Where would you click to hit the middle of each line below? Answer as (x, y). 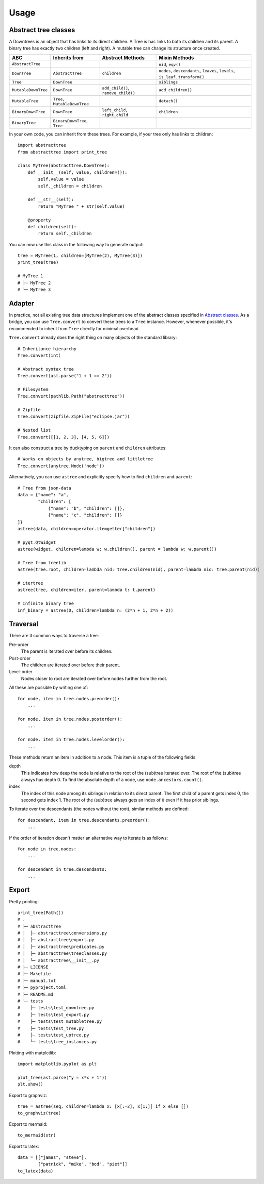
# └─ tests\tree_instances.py (57, 1042)
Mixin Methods (176, 57)
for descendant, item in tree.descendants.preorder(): (84, 820)
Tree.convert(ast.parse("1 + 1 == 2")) (65, 376)
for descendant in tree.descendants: (62, 870)
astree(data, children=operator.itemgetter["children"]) (87, 529)
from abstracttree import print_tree (62, 152)
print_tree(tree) (38, 262)
